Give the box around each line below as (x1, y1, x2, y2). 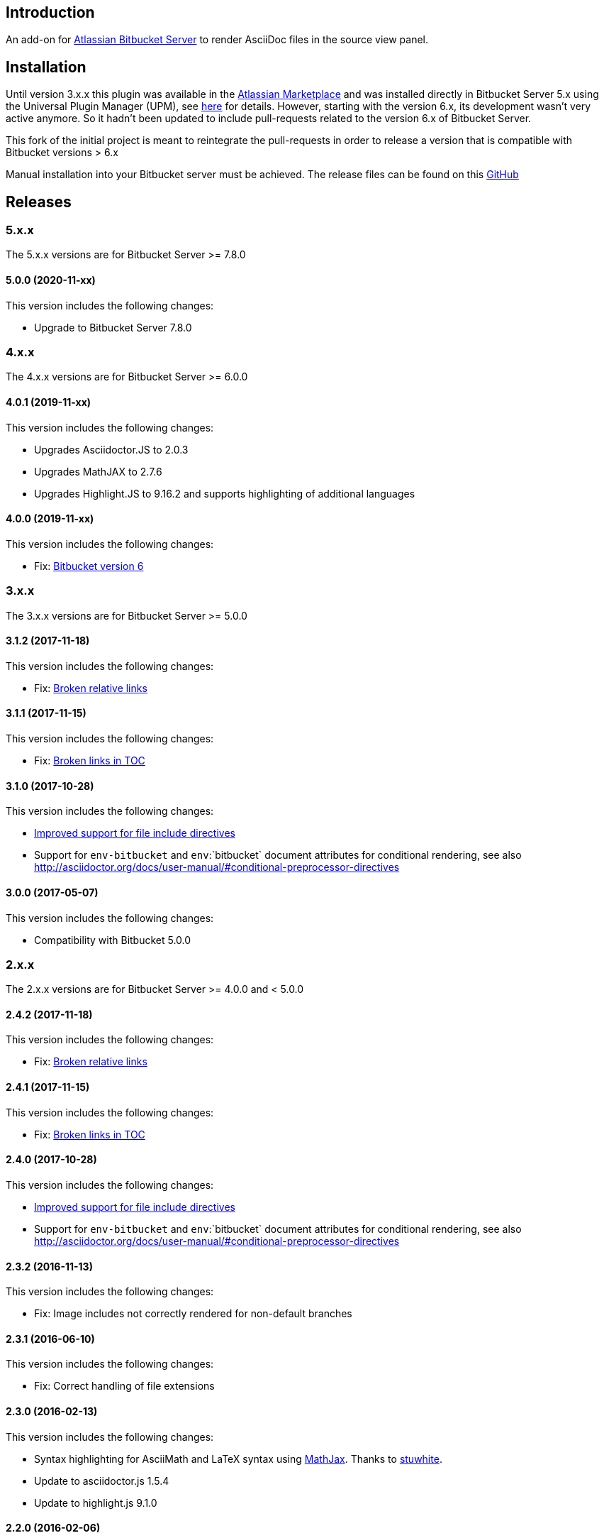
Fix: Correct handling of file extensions (34, 1380, 215, 1393)
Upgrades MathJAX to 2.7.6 (34, 465, 162, 478)
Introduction (6, 4, 95, 21)
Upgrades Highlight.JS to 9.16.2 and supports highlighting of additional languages (34, 487, 415, 500)
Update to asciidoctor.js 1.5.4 (34, 1474, 169, 1487)
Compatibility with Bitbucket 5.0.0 (34, 933, 191, 946)
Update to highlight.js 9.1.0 (34, 1496, 157, 1509)
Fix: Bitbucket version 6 (34, 559, 144, 572)
